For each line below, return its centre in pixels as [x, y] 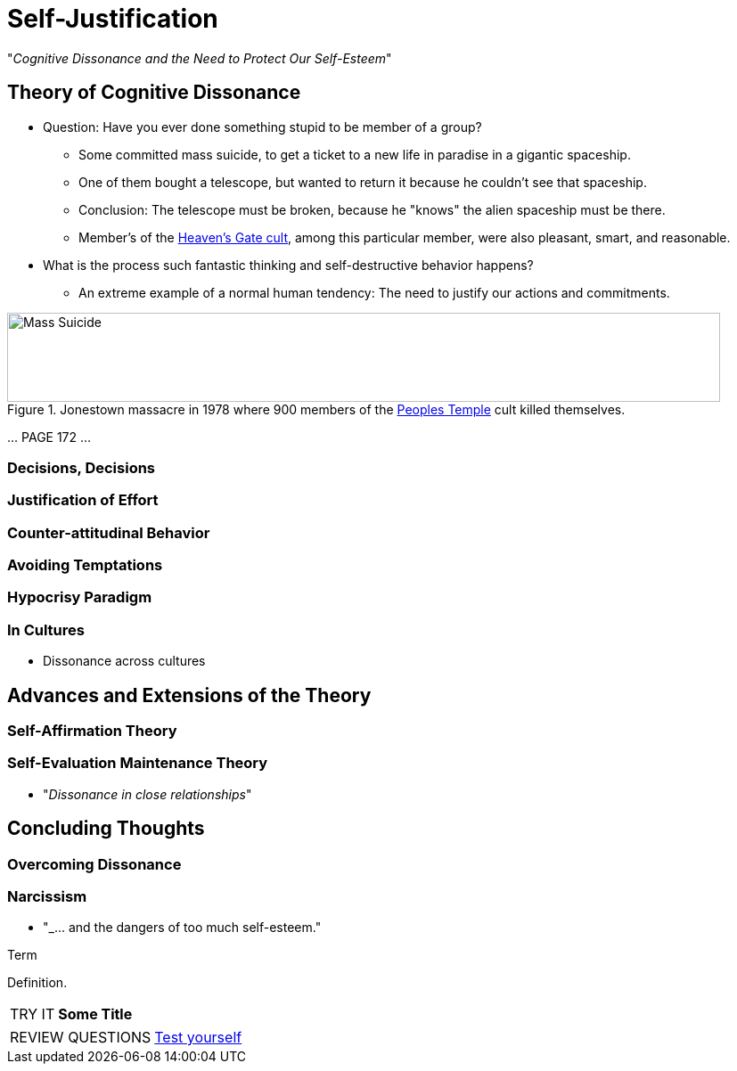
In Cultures [46, 630]
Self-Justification [113, 19]
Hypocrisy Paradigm [80, 597]
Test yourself [198, 1038]
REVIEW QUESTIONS [81, 1038]
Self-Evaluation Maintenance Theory [138, 763]
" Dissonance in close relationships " [147, 794]
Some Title [95, 1014]
